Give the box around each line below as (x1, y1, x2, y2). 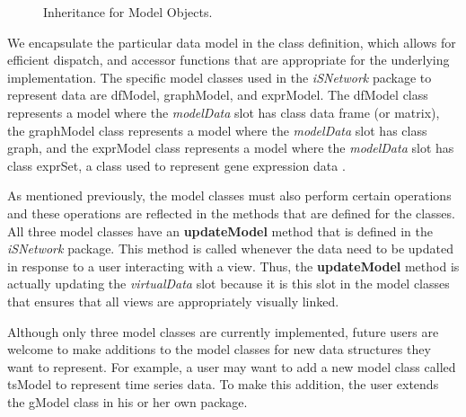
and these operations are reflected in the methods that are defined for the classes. (7, 203, 455, 222)
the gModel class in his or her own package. (7, 392, 248, 411)
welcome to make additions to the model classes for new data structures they (7, 340, 431, 359)
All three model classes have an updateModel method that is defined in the (7, 221, 433, 240)
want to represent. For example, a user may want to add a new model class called (7, 357, 456, 376)
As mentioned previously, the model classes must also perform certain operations (7, 186, 452, 205)
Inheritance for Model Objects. (43, 3, 213, 21)
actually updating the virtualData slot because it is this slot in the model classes (7, 274, 450, 293)
